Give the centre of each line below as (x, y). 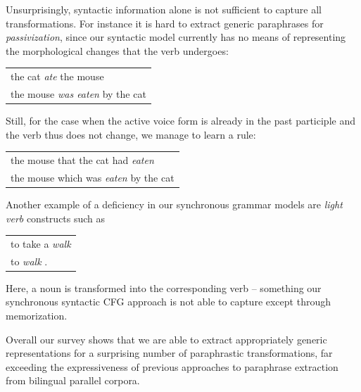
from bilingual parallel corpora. (73, 380)
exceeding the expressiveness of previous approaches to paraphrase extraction (172, 366)
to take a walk (41, 243)
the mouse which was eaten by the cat (93, 177)
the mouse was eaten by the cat (78, 93)
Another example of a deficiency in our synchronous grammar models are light (174, 204)
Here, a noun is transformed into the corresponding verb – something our (164, 287)
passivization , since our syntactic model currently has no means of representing (176, 37)
